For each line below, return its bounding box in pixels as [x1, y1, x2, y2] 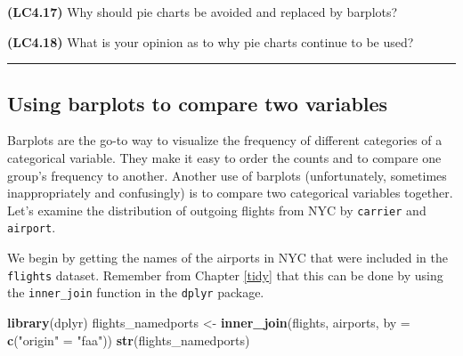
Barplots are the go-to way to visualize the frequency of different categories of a [7, 131, 443, 150]
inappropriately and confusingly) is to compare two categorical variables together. [7, 183, 453, 202]
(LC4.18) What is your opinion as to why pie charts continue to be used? [7, 32, 414, 51]
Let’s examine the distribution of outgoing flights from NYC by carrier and [7, 200, 426, 219]
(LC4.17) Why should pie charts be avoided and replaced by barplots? [7, 3, 398, 20]
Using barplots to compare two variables [7, 89, 388, 117]
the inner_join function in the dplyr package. [7, 283, 264, 302]
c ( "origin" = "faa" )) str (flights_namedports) [7, 330, 250, 349]
